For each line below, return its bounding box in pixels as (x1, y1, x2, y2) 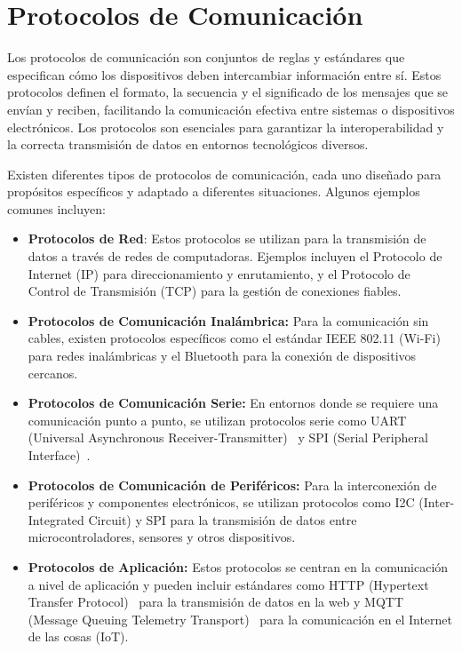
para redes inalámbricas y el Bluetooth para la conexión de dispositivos (28, 346, 417, 365)
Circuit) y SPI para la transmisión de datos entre (88, 510, 357, 529)
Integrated (28, 510, 84, 529)
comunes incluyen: (7, 199, 106, 218)
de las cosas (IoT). (28, 627, 129, 646)
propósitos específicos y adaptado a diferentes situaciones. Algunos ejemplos (7, 182, 420, 201)
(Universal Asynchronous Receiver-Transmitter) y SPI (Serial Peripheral (28, 428, 428, 447)
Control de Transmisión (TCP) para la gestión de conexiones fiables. (28, 282, 402, 300)
